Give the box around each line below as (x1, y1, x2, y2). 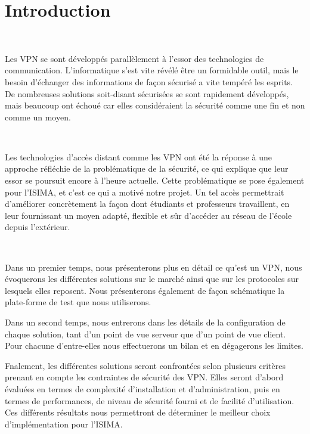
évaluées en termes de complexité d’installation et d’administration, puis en (5, 382, 280, 395)
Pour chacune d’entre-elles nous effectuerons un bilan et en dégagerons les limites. (5, 339, 303, 352)
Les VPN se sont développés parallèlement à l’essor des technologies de (5, 52, 264, 64)
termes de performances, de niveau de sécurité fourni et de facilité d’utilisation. (5, 394, 294, 407)
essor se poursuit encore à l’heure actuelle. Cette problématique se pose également (5, 174, 305, 187)
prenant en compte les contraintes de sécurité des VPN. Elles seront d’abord (5, 371, 284, 383)
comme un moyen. (5, 110, 71, 123)
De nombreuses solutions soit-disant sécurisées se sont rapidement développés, (5, 87, 289, 100)
